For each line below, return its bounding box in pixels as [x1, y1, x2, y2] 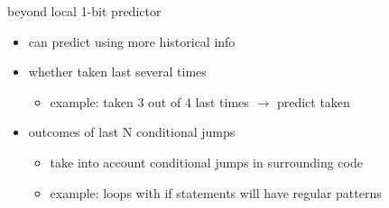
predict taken [276, 92, 350, 111]
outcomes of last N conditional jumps [28, 122, 236, 141]
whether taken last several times [28, 62, 207, 81]
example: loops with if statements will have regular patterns [50, 183, 382, 202]
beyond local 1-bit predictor [7, 2, 162, 20]
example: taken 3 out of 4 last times [50, 92, 249, 111]
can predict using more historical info [28, 32, 236, 50]
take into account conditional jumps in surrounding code [50, 152, 363, 171]
